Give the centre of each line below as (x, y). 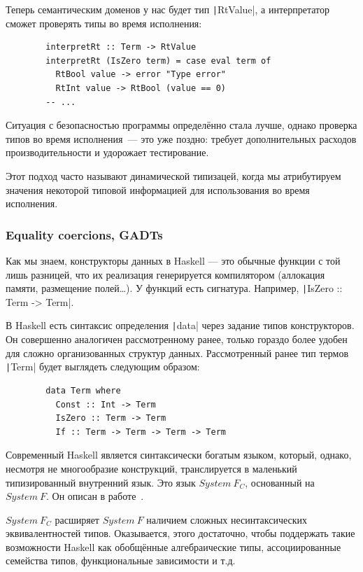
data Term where (83, 390)
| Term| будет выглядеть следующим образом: (103, 367)
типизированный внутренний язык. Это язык (101, 482)
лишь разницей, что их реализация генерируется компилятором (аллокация (165, 274)
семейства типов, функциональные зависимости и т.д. (121, 560)
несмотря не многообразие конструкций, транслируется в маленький (151, 468)
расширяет (77, 519)
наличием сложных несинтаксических (227, 519)
